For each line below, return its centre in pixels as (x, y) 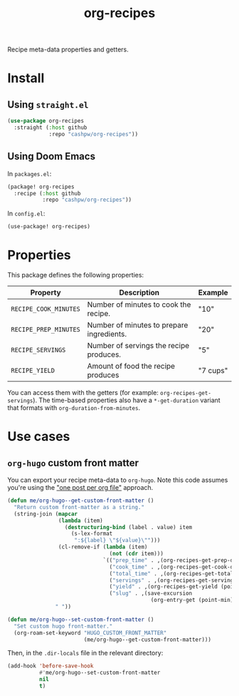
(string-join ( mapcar (46, 514)
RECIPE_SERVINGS (38, 350)
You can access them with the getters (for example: (83, 393)
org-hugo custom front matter (73, 462)
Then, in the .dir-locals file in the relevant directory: (85, 653)
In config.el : (26, 214)
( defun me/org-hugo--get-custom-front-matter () (81, 501)
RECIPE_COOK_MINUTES (46, 309)
